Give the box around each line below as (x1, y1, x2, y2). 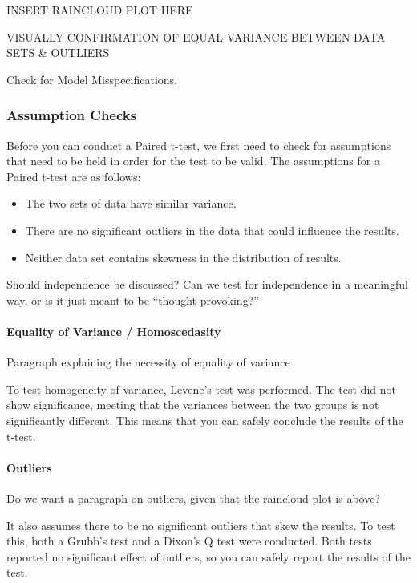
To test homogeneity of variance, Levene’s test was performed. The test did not (6, 380, 396, 397)
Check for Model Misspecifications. (6, 71, 177, 87)
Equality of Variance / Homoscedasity (6, 322, 221, 339)
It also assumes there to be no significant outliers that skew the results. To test (6, 516, 395, 533)
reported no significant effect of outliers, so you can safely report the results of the (6, 548, 411, 565)
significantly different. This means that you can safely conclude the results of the (6, 411, 403, 428)
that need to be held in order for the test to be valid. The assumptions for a (6, 152, 380, 169)
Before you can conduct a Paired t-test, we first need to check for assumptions (6, 136, 391, 153)
